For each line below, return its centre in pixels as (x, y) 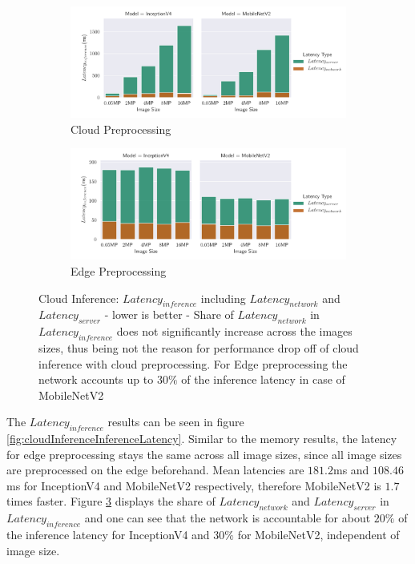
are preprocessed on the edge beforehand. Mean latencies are (155, 470)
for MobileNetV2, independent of (318, 535)
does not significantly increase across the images (234, 331)
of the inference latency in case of (263, 379)
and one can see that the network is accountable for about (228, 518)
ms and (351, 470)
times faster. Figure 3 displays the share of (111, 501)
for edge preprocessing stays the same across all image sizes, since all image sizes (204, 454)
